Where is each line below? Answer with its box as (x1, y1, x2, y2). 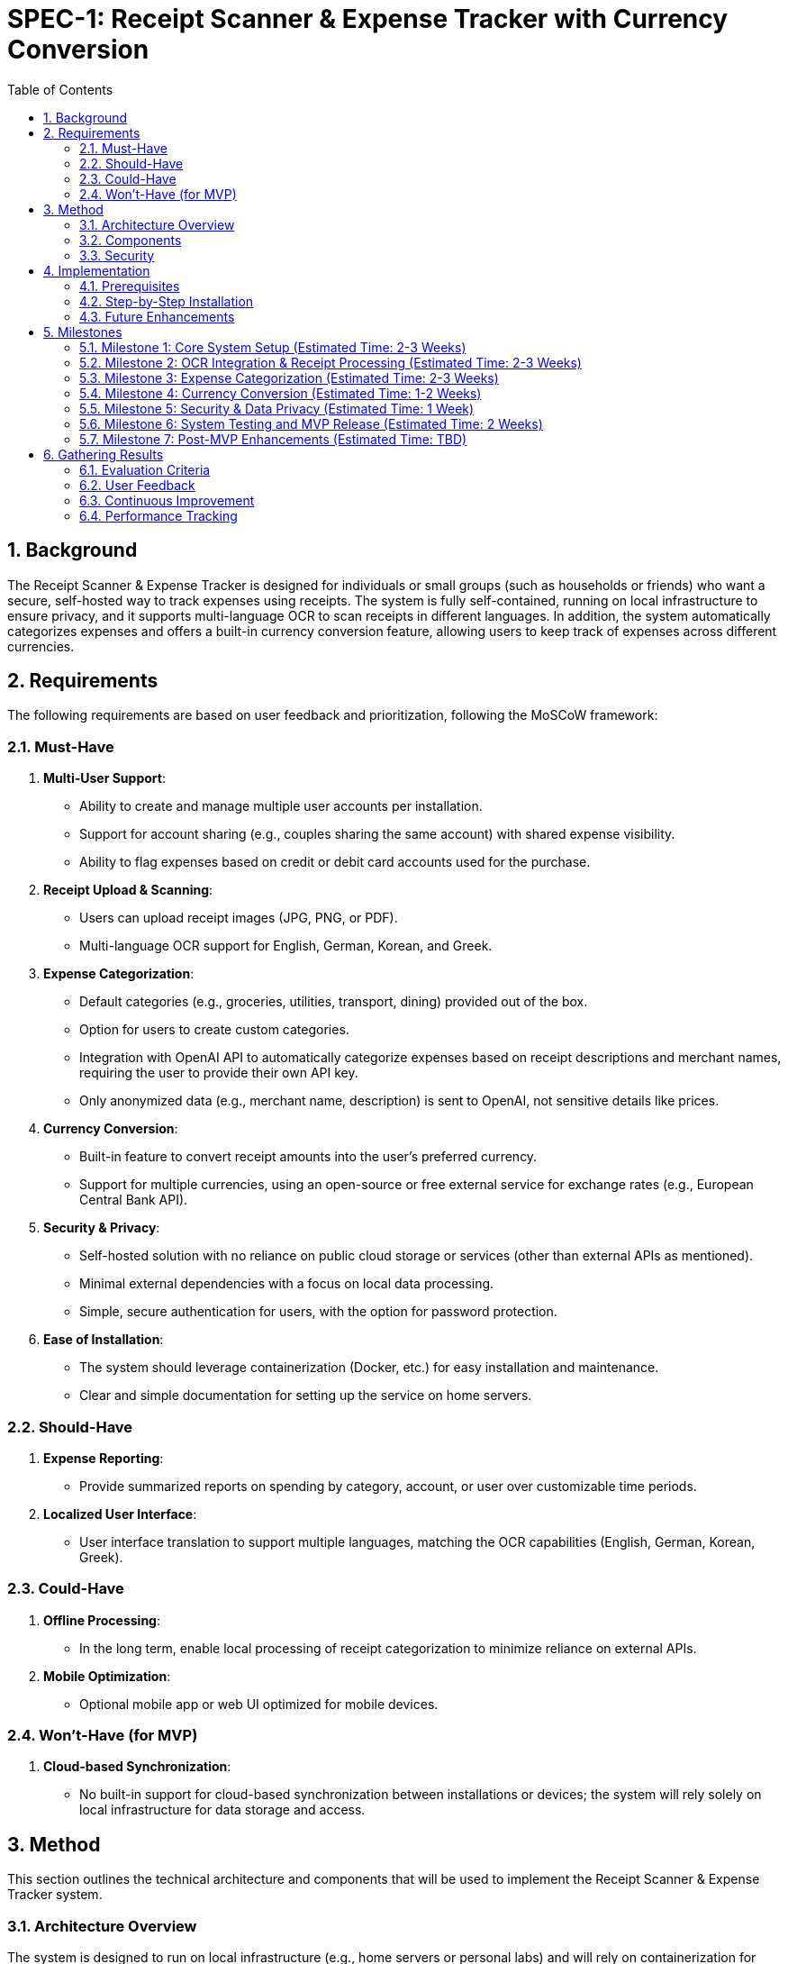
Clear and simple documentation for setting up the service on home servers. (79, 1387, 532, 1404)
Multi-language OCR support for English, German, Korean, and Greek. (79, 938, 493, 954)
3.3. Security (79, 247, 155, 263)
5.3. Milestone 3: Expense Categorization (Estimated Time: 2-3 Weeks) (79, 369, 499, 386)
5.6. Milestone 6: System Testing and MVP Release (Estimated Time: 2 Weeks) (79, 415, 543, 432)
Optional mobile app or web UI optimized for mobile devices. (79, 1696, 439, 1712)
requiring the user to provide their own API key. (79, 1065, 358, 1081)
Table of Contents (7, 81, 113, 97)
